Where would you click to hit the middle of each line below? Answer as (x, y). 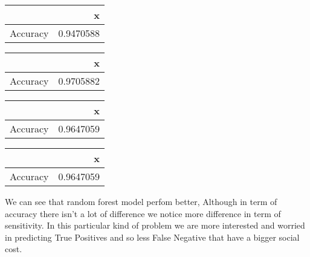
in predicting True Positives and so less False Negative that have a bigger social (152, 237)
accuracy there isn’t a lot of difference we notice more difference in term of (143, 213)
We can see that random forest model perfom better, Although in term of (141, 201)
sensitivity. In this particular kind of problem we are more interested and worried (155, 225)
